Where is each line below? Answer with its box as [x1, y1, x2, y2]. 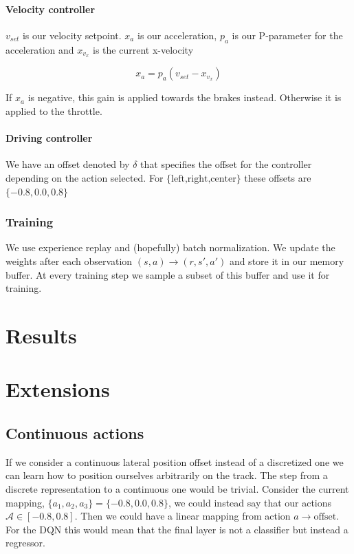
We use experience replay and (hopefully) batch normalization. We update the [5, 240, 335, 255]
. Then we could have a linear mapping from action [74, 509, 291, 523]
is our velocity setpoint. [22, 28, 122, 42]
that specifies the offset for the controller [140, 157, 312, 171]
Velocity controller [5, 1, 96, 16]
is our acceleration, [137, 28, 217, 42]
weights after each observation [5, 254, 133, 268]
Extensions [5, 375, 110, 403]
